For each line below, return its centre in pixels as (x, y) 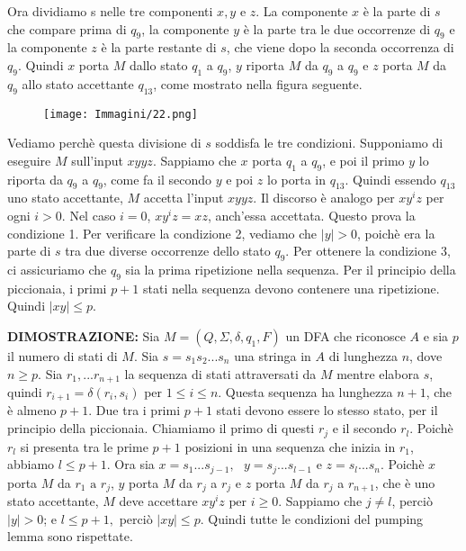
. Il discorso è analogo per (324, 198)
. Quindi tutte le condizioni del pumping (312, 518)
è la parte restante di (159, 47)
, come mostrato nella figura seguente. (258, 83)
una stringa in (273, 355)
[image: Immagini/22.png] (121, 114)
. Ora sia (130, 464)
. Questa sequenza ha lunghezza (305, 392)
